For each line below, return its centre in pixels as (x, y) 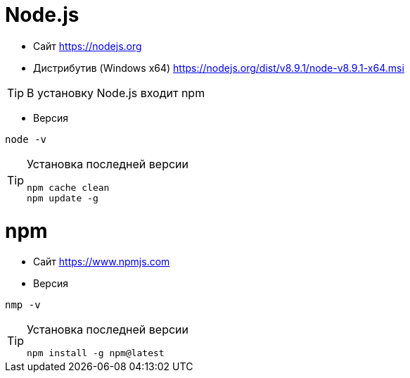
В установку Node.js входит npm (116, 93)
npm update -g (63, 198)
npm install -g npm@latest (96, 353)
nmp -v (23, 305)
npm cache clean (68, 187)
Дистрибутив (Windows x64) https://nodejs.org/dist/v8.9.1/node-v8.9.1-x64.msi (219, 68)
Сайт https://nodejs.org (88, 46)
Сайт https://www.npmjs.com (102, 262)
